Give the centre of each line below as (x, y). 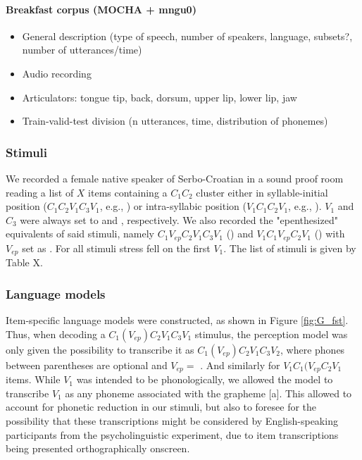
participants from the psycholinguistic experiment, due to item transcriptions (172, 434)
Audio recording (57, 73)
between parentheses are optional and (87, 365)
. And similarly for (240, 365)
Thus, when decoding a (56, 334)
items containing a (128, 192)
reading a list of (40, 192)
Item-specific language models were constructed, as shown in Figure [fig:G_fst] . (177, 320)
